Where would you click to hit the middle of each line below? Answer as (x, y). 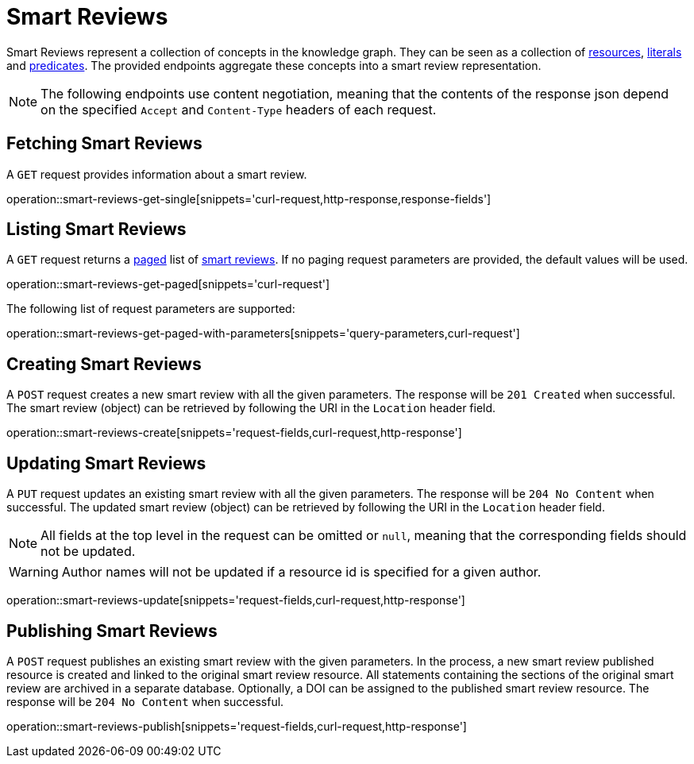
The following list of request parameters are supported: (151, 309)
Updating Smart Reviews (106, 463)
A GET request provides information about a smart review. (157, 174)
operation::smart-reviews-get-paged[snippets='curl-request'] (168, 284)
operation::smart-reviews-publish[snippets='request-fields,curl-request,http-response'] (237, 726)
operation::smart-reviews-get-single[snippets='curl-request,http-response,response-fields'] (249, 199)
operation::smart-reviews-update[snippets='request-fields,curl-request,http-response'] (236, 600)
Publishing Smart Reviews (112, 631)
